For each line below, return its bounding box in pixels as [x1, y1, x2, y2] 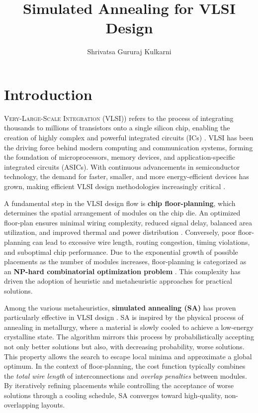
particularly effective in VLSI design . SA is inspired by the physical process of [4, 312, 244, 322]
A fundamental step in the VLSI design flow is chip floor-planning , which [4, 198, 236, 208]
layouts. [41, 400, 65, 410]
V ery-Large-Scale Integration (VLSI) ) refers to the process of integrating [4, 112, 234, 123]
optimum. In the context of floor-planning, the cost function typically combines [4, 361, 246, 371]
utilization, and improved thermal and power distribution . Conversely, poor [4, 227, 236, 237]
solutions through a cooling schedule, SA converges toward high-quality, [4, 390, 223, 400]
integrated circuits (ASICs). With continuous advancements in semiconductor [4, 161, 240, 172]
